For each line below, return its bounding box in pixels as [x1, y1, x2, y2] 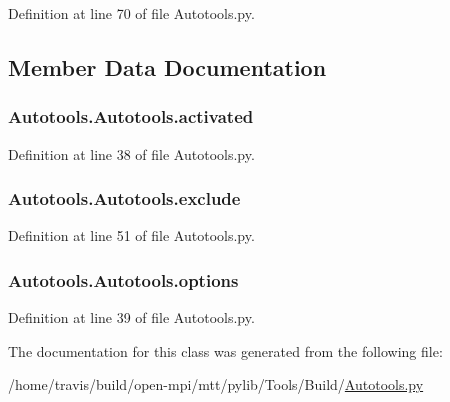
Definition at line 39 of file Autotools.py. [8, 307, 255, 328]
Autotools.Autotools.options [8, 267, 239, 292]
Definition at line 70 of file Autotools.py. [8, 3, 255, 23]
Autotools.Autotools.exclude [8, 186, 241, 211]
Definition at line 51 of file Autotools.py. [8, 225, 255, 246]
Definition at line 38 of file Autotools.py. [8, 143, 255, 164]
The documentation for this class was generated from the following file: [8, 340, 443, 361]
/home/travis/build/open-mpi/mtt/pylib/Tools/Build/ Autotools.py [8, 374, 424, 395]
